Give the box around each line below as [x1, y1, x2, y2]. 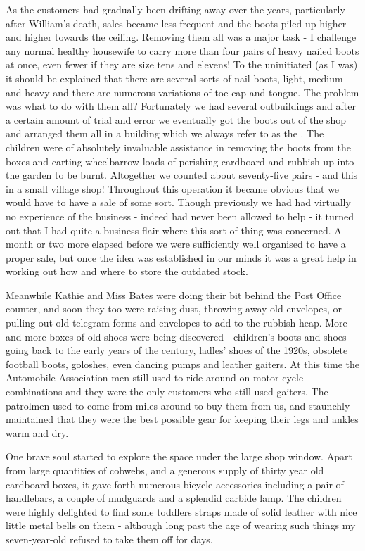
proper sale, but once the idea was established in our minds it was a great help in [6, 250, 357, 265]
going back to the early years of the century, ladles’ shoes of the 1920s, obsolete [6, 343, 348, 357]
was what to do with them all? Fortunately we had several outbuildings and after [6, 99, 356, 113]
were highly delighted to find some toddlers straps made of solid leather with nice [6, 504, 357, 519]
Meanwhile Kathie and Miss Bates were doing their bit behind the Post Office [6, 287, 342, 302]
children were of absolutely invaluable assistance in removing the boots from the [6, 139, 351, 154]
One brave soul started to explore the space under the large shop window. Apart [6, 449, 352, 464]
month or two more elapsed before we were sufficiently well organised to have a [6, 236, 346, 251]
